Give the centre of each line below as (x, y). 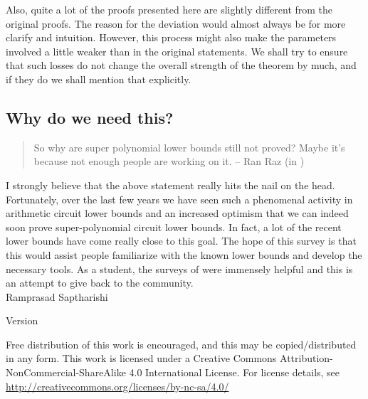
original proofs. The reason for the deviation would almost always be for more (176, 23)
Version (22, 320)
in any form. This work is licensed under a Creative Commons (141, 358)
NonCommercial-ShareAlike (66, 372)
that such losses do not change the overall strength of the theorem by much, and (181, 65)
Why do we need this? (90, 117)
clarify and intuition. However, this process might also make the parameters (171, 37)
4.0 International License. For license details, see (235, 372)
